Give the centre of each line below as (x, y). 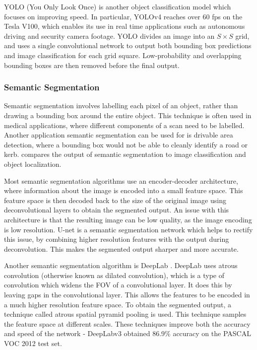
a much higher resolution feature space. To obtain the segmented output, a (118, 304)
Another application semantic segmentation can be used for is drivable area (119, 135)
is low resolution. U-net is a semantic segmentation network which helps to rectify (128, 229)
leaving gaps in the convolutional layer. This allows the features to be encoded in (127, 295)
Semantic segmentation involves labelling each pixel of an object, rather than (121, 105)
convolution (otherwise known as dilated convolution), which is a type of (114, 275)
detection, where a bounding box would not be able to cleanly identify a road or (126, 144)
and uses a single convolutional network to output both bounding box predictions (128, 45)
